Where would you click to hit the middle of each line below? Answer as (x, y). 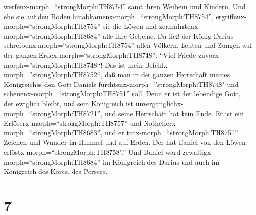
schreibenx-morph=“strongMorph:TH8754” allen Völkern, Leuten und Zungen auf (128, 45)
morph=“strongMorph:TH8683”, (53, 132)
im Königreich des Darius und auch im (161, 161)
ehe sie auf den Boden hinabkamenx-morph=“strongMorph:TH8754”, (109, 16)
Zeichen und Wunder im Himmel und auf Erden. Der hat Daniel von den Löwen (125, 142)
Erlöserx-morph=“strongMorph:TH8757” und (73, 123)
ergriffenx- (231, 16)
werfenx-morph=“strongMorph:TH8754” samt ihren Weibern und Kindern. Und (125, 6)
